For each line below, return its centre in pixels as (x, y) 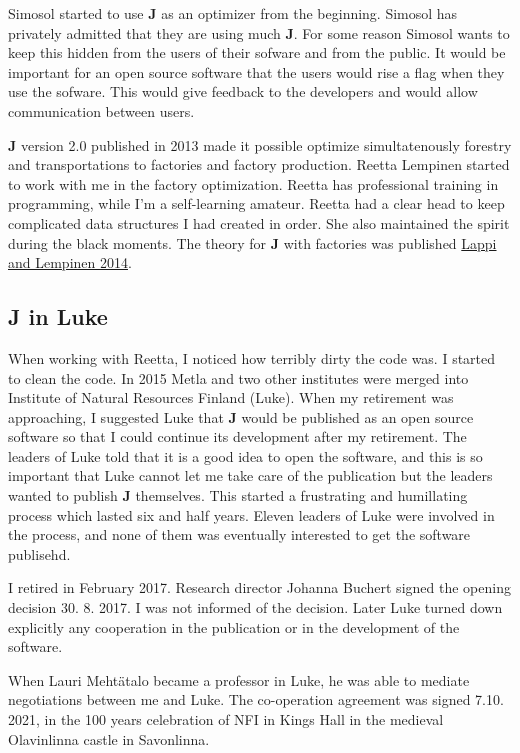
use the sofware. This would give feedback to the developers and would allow (243, 91)
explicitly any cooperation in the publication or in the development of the (234, 626)
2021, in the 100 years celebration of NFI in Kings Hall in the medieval (226, 719)
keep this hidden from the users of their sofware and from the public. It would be (257, 52)
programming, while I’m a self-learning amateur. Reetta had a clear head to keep (256, 203)
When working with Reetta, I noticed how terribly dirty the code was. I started (252, 357)
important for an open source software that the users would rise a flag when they (256, 71)
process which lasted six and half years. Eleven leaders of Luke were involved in (251, 514)
